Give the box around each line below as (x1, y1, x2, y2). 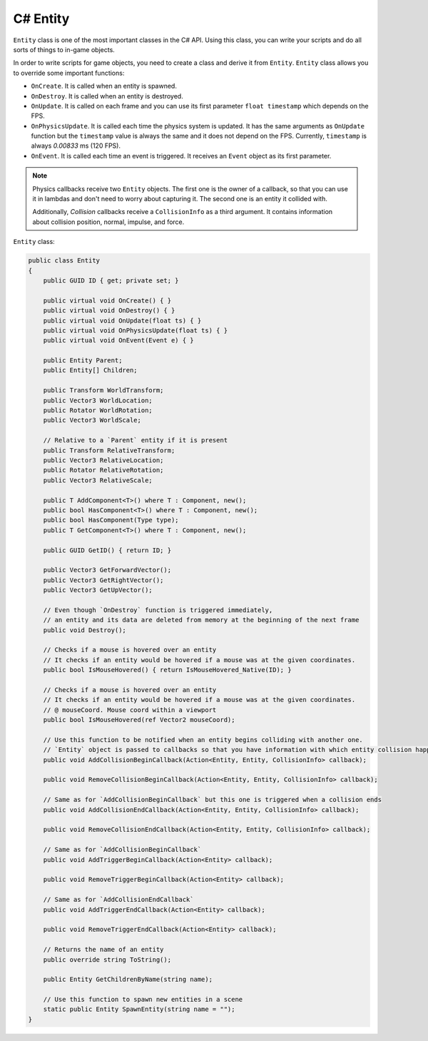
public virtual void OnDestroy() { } (43, 307, 175, 315)
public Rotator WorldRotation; (43, 407, 153, 415)
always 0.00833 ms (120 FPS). (31, 141, 121, 150)
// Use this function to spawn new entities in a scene (43, 995, 243, 1004)
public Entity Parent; (43, 357, 123, 365)
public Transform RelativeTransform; (43, 446, 175, 455)
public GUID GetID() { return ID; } (43, 546, 171, 554)
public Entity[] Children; (43, 366, 138, 375)
